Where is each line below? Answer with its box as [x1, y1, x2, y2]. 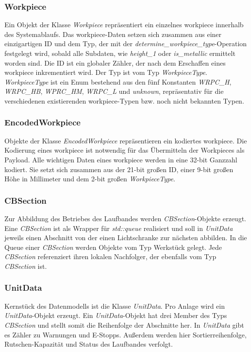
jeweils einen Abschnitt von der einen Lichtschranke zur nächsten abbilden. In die [4, 232, 247, 243]
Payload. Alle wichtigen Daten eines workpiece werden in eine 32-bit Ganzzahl [4, 154, 237, 164]
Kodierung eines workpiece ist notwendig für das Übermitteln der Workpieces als [4, 145, 245, 155]
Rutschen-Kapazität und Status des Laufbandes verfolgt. [4, 339, 173, 349]
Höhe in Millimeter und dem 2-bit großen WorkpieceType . [4, 174, 175, 184]
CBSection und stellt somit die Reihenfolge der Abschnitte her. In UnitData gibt [4, 319, 244, 330]
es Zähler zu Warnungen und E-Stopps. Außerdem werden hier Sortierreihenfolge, [4, 329, 247, 339]
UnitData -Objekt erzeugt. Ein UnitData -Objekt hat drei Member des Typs [4, 310, 227, 320]
